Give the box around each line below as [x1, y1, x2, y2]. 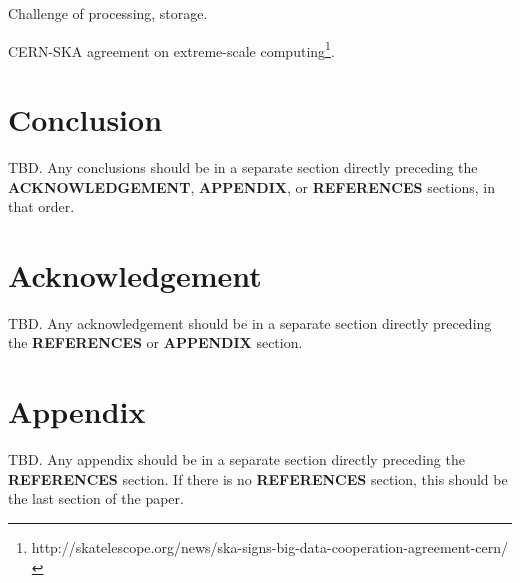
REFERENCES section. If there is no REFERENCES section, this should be [8, 468, 508, 489]
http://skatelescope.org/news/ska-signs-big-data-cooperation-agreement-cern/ [31, 536, 509, 557]
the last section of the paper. [8, 488, 184, 509]
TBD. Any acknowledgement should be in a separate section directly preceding [8, 312, 492, 333]
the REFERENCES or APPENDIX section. [8, 332, 303, 353]
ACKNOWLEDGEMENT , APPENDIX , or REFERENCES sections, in [8, 176, 495, 197]
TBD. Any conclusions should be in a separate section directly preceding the [8, 156, 478, 177]
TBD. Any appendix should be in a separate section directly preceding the [8, 449, 465, 470]
